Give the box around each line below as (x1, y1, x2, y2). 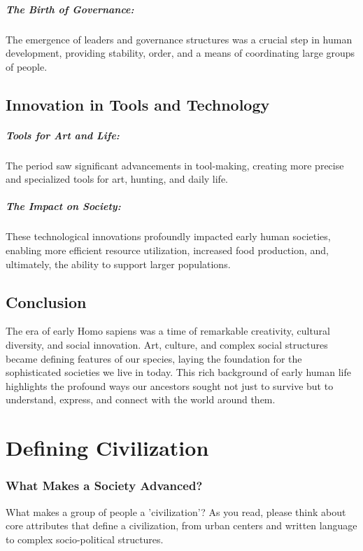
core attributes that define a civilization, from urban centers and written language (6, 518, 357, 533)
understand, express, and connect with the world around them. (6, 392, 276, 407)
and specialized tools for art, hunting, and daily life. (6, 172, 229, 186)
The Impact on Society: (6, 199, 121, 214)
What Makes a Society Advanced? (6, 477, 203, 494)
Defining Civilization (6, 433, 209, 462)
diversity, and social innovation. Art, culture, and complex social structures (6, 337, 328, 352)
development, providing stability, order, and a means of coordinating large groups (6, 46, 355, 60)
